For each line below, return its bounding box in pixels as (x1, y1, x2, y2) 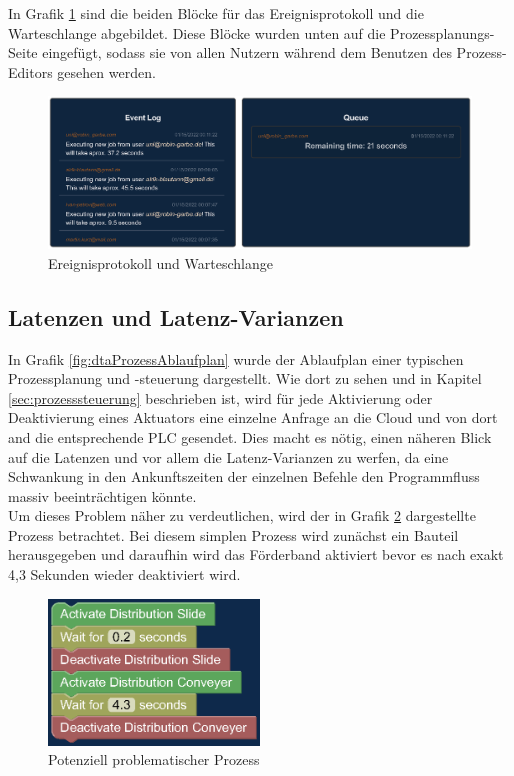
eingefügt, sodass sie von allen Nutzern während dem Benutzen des (42, 42, 452, 63)
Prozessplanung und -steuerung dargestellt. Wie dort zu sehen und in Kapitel (8, 368, 482, 389)
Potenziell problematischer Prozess (48, 749, 260, 770)
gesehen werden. (57, 61, 156, 82)
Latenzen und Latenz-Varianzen (8, 301, 344, 332)
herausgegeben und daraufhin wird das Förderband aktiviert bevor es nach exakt (8, 544, 504, 565)
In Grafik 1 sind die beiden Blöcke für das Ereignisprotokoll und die (8, 3, 424, 23)
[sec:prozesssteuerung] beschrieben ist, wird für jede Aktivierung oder (8, 387, 433, 408)
